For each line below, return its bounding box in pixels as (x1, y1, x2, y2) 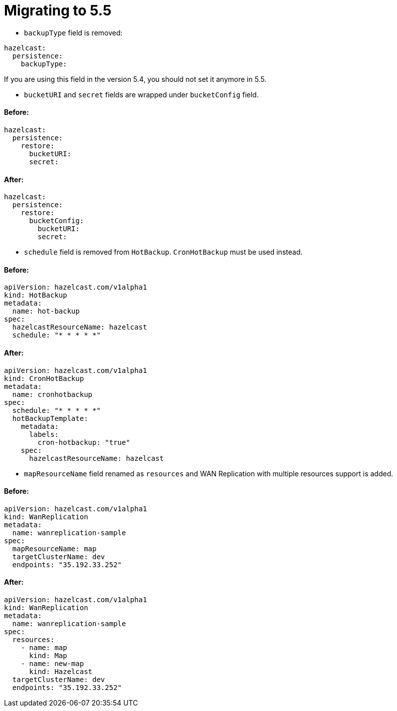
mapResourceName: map (12, 544, 97, 553)
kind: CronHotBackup (4, 374, 84, 382)
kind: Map (29, 652, 67, 660)
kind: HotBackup (4, 291, 67, 300)
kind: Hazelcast (29, 668, 93, 676)
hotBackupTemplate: (12, 414, 88, 422)
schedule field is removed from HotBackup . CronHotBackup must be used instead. (24, 248, 303, 257)
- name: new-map (20, 660, 84, 668)
